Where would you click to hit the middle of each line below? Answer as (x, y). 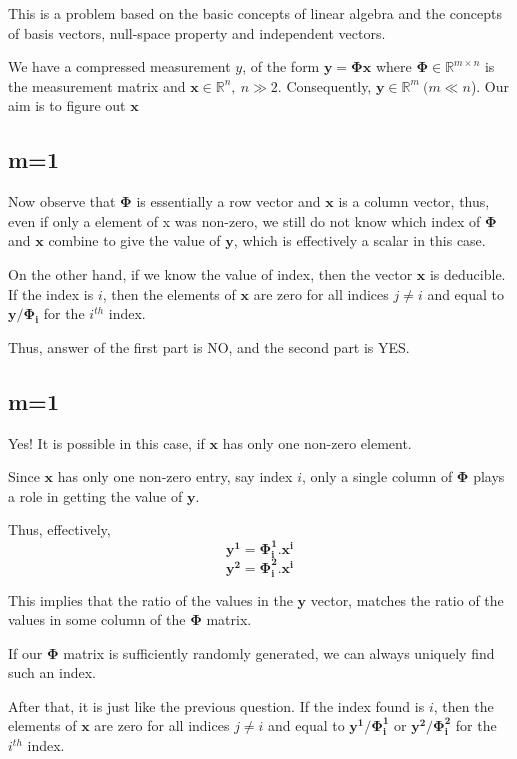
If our (25, 652)
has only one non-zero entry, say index (175, 476)
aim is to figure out (67, 105)
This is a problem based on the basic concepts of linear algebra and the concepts (255, 13)
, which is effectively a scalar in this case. (359, 240)
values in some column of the (97, 619)
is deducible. (467, 273)
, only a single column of (377, 476)
